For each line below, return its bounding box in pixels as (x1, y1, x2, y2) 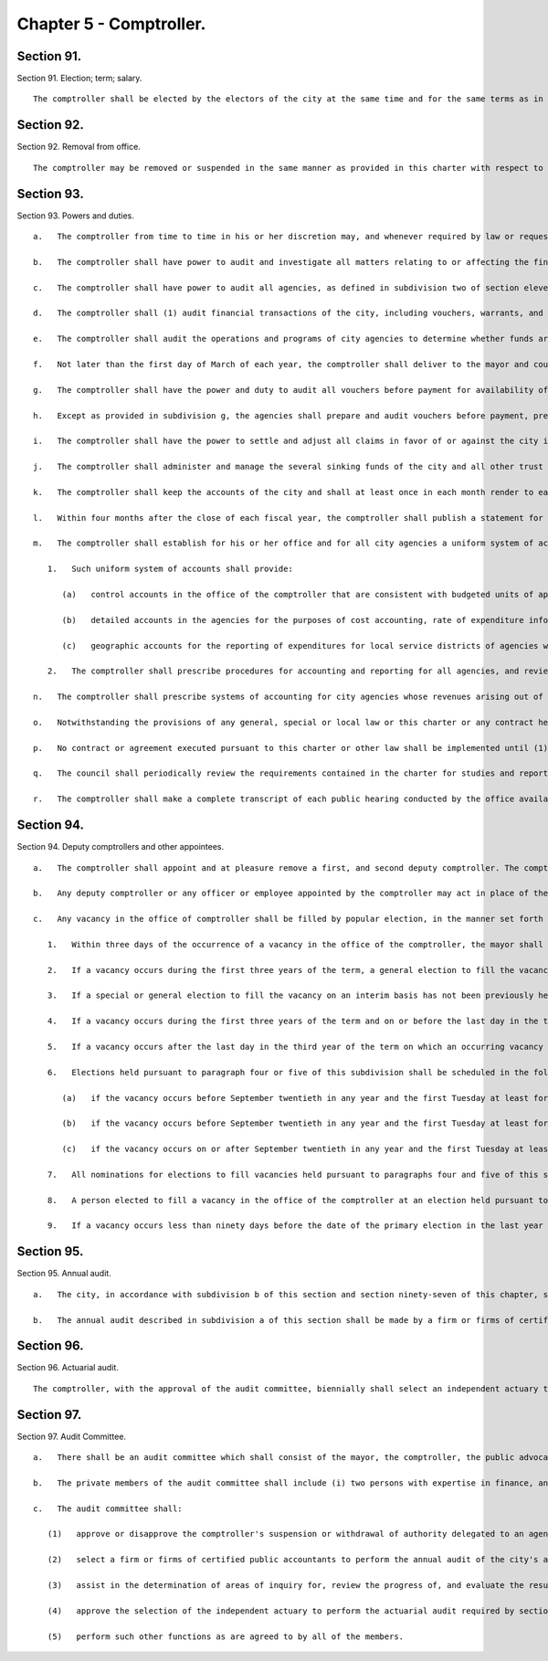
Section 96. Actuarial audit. (16, 1362, 119, 1373)
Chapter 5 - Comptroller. (16, 14, 206, 34)
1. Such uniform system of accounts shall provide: (47, 564, 294, 575)
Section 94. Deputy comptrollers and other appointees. (16, 841, 225, 852)
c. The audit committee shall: (33, 1503, 183, 1514)
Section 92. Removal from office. (16, 142, 141, 153)
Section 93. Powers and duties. (16, 210, 134, 221)
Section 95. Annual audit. (16, 1268, 111, 1279)
